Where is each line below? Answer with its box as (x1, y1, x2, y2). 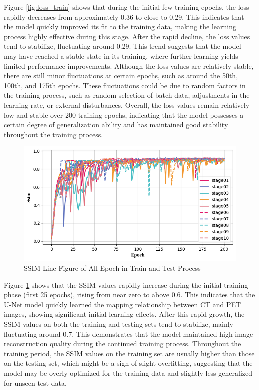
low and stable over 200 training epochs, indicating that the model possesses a (4, 109, 244, 120)
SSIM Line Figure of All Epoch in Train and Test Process (24, 263, 201, 273)
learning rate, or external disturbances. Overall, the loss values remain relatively (4, 99, 250, 110)
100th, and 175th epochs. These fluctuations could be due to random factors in (4, 80, 246, 90)
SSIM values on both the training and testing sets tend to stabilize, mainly (4, 319, 233, 329)
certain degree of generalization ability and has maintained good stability (4, 119, 228, 130)
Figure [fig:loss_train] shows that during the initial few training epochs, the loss (4, 2, 249, 12)
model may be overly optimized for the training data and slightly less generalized (4, 367, 252, 378)
